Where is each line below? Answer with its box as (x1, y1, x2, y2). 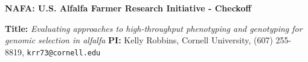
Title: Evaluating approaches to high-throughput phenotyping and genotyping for (5, 22, 303, 34)
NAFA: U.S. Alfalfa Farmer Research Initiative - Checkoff (5, 2, 251, 14)
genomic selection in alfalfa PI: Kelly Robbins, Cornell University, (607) (5, 34, 273, 46)
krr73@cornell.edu (27, 48, 101, 57)
